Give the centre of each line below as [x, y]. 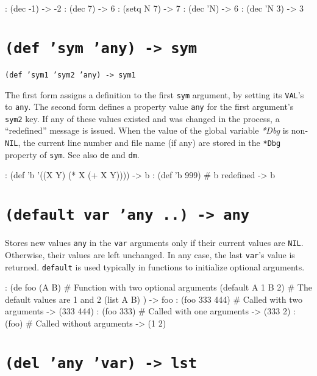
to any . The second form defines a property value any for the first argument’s [149, 107]
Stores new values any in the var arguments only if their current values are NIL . [154, 243]
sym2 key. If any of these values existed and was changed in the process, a [142, 118]
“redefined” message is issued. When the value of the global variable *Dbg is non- [157, 130]
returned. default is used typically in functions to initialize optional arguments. [155, 266]
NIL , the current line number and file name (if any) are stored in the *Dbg [143, 143]
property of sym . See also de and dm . [72, 154]
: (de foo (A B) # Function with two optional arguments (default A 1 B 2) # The [158, 287]
